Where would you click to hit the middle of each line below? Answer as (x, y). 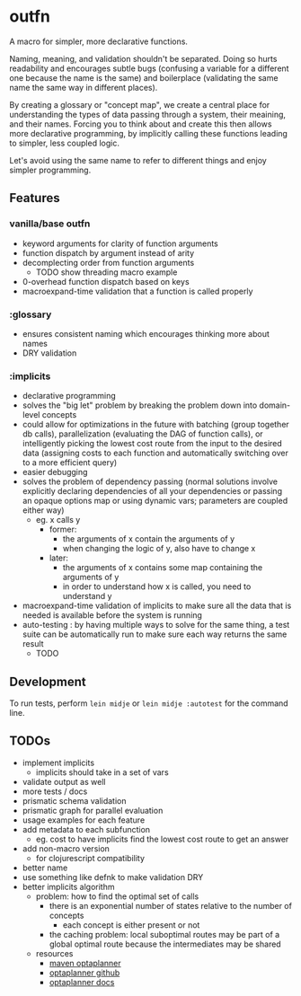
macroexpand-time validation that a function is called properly (137, 291)
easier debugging (55, 472)
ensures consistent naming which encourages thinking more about (146, 333)
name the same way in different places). (84, 87)
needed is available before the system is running (112, 615)
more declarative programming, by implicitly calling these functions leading (148, 133)
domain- (275, 405)
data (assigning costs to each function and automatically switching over (155, 453)
